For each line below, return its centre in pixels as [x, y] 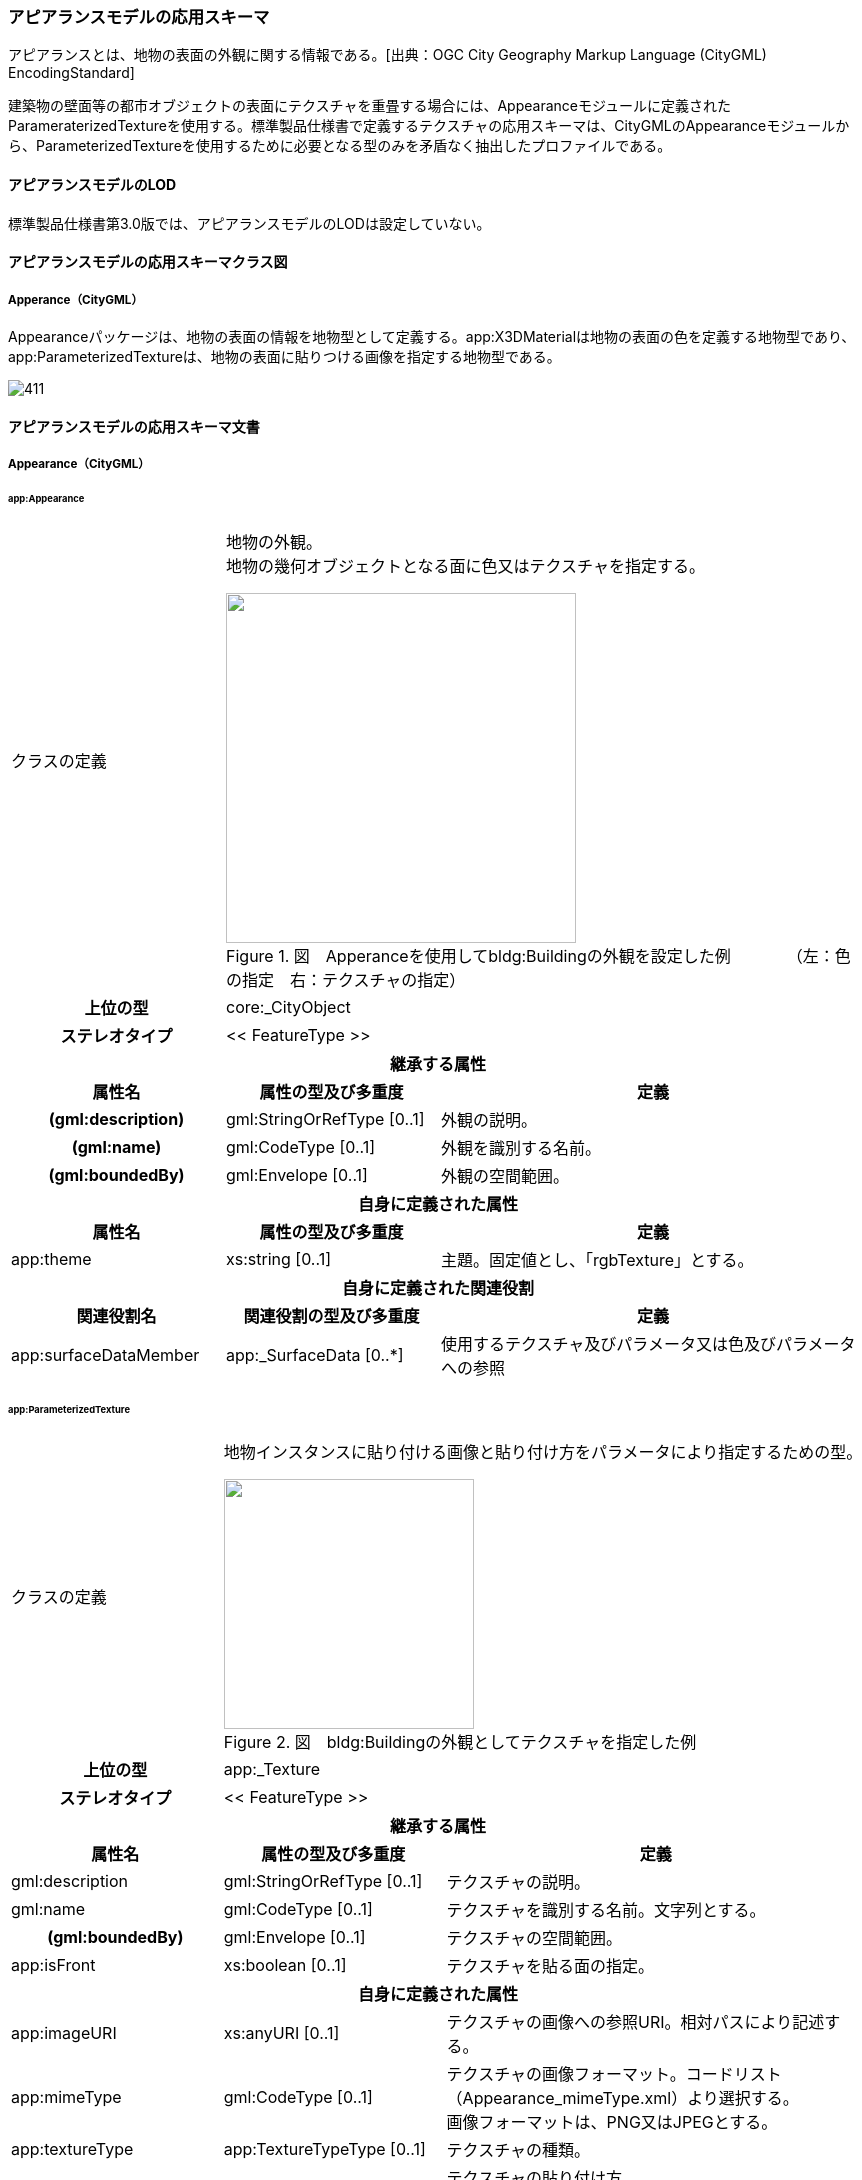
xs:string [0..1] [278, 1258]
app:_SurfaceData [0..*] [315, 1354]
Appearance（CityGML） [79, 463]
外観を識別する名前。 [521, 1147]
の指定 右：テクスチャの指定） [346, 979]
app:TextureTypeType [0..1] [324, 2149]
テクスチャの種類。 [518, 2150]
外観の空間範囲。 [505, 1175]
